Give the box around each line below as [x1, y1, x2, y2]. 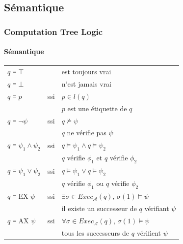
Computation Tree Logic [4, 25, 103, 37]
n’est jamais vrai [61, 79, 112, 89]
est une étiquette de [67, 103, 127, 113]
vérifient [136, 227, 161, 238]
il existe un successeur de [61, 203, 137, 213]
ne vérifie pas [67, 127, 106, 138]
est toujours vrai [61, 66, 111, 77]
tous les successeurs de [61, 227, 130, 238]
